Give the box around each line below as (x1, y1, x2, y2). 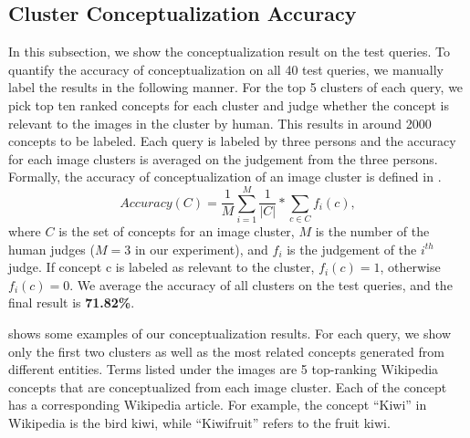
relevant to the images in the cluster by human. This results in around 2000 (8, 113, 432, 132)
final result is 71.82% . (8, 293, 135, 312)
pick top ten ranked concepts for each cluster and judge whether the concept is (8, 95, 449, 114)
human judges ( (8, 239, 95, 258)
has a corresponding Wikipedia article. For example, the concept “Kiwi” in (8, 395, 427, 414)
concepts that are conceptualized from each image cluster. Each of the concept (8, 377, 447, 396)
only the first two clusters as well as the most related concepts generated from (8, 341, 444, 360)
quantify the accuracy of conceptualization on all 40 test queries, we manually (8, 59, 444, 78)
